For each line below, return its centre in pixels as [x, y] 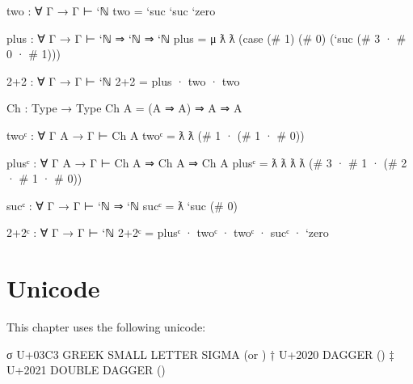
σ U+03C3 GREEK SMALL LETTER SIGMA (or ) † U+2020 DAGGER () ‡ [200, 354]
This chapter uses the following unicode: [106, 327]
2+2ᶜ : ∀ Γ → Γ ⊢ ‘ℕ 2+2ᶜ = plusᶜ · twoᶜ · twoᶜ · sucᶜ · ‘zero [168, 232]
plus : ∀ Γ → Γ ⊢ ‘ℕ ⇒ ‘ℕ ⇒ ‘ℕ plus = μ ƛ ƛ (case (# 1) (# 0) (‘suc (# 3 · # [206, 38]
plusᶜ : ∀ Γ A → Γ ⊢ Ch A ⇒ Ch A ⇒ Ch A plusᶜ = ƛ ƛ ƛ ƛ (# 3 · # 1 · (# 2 [207, 162]
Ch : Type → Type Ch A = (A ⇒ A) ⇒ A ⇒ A [124, 108]
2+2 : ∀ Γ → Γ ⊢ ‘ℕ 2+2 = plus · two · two [123, 80]
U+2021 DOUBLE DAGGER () [86, 370]
